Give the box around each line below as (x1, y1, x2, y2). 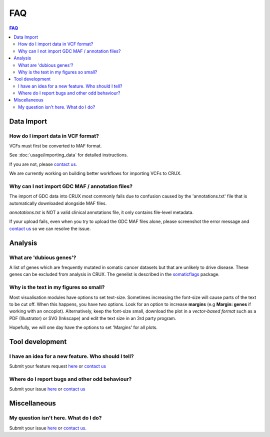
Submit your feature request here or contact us (9, 363, 106, 369)
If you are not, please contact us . (9, 161, 77, 167)
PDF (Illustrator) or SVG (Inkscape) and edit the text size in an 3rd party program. (9, 315, 176, 321)
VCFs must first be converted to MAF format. (9, 143, 102, 148)
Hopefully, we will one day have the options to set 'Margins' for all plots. (9, 324, 157, 330)
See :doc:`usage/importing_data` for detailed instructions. (9, 152, 128, 158)
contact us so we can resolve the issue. (9, 225, 91, 231)
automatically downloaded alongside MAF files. (9, 200, 107, 206)
